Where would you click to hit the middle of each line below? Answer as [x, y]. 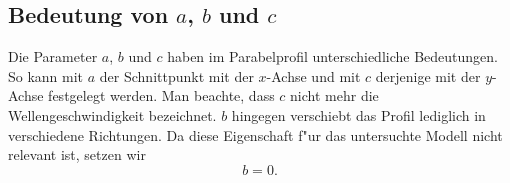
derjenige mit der [428, 75]
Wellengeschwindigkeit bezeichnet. [112, 114]
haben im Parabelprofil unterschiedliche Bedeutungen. [332, 56]
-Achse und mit [313, 75]
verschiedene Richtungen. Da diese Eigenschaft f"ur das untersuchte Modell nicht [255, 134]
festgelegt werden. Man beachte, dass [161, 95]
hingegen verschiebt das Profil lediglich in [358, 114]
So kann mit [46, 75]
